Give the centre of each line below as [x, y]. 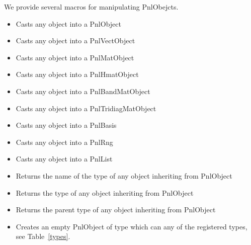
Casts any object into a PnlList [64, 159]
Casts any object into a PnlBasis [66, 125]
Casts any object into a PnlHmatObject [77, 74]
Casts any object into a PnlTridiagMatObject [86, 108]
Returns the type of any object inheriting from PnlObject [105, 192]
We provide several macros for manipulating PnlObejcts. [91, 7]
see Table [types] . [43, 236]
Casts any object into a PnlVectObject [75, 40]
